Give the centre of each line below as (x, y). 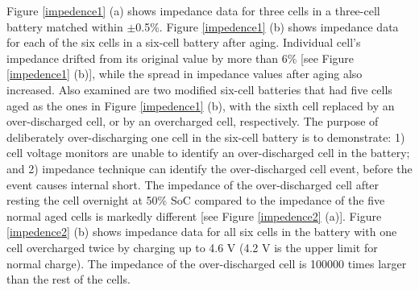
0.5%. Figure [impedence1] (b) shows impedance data (267, 26)
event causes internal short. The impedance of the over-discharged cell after (193, 184)
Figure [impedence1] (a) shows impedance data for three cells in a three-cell (193, 10)
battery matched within (65, 26)
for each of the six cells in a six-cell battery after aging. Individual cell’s (184, 42)
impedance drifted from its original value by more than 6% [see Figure (180, 58)
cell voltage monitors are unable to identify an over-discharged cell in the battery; (208, 153)
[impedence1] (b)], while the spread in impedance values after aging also (185, 74)
